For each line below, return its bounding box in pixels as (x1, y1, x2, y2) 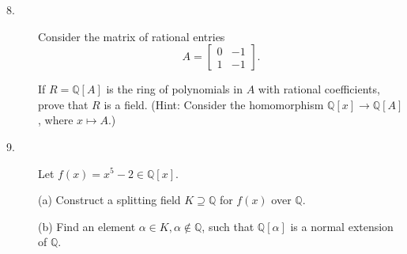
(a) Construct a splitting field (38, 191, 181, 208)
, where (38, 112, 73, 128)
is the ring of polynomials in (106, 81, 243, 97)
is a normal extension (290, 218, 394, 234)
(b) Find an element (38, 218, 136, 234)
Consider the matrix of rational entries (38, 28, 225, 44)
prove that (38, 96, 89, 112)
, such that (202, 218, 254, 234)
